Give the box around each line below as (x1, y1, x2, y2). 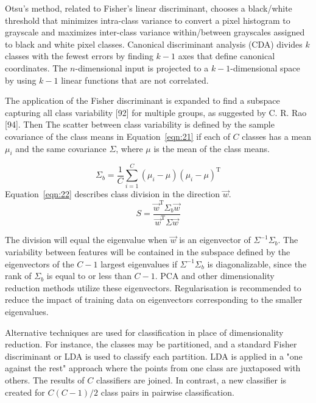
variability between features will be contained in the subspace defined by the (5, 245, 290, 258)
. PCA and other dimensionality (155, 269, 275, 282)
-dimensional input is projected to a (75, 61, 209, 74)
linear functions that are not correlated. (61, 73, 209, 86)
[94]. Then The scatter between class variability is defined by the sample (5, 118, 275, 131)
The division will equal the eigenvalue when (5, 233, 167, 246)
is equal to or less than (46, 269, 132, 282)
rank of (5, 269, 32, 282)
